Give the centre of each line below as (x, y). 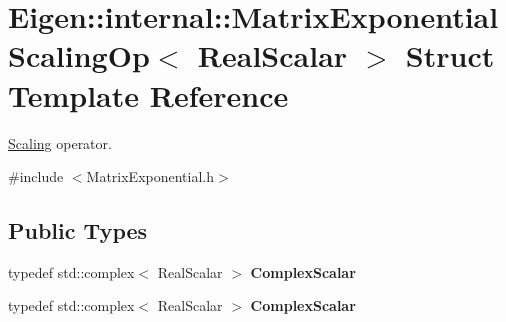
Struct (450, 55)
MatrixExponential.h (150, 176)
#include (36, 176)
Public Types (78, 230)
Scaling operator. (60, 142)
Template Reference (148, 94)
